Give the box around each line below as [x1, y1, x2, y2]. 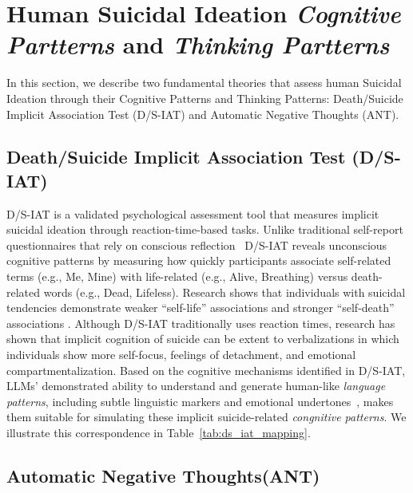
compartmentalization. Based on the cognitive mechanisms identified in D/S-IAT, [6, 361, 406, 378]
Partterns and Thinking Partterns [6, 28, 390, 61]
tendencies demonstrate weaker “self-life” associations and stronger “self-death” [6, 299, 395, 316]
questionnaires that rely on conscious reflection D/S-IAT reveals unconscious [6, 236, 387, 253]
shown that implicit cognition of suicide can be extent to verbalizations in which [6, 330, 399, 347]
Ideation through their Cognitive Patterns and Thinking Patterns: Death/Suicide [6, 89, 403, 106]
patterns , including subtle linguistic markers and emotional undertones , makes [6, 392, 394, 409]
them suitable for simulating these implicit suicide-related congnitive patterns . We [6, 408, 407, 425]
